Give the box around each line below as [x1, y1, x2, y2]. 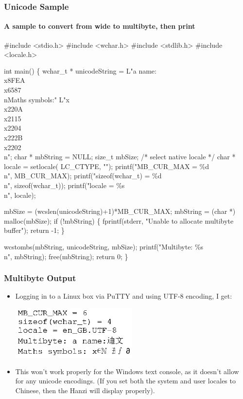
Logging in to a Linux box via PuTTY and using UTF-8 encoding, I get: [15, 291, 232, 301]
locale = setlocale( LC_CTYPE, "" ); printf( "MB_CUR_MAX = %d [4, 161, 209, 171]
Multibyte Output [4, 272, 76, 284]
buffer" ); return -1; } [4, 225, 65, 235]
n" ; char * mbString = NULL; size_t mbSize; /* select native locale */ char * [4, 152, 236, 162]
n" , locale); [4, 190, 36, 200]
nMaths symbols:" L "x [4, 94, 69, 104]
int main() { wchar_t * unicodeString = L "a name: [4, 65, 156, 76]
